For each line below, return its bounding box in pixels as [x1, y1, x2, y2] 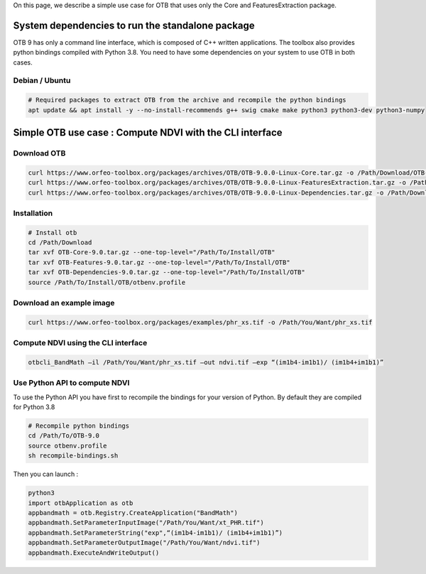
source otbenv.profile [28, 441, 107, 450]
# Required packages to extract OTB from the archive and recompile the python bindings [28, 96, 347, 104]
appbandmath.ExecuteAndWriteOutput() [28, 548, 160, 557]
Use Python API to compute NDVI [13, 378, 130, 388]
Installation [13, 208, 53, 218]
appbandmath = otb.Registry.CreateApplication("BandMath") [28, 509, 238, 516]
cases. [13, 58, 33, 67]
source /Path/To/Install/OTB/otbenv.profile [28, 278, 186, 286]
